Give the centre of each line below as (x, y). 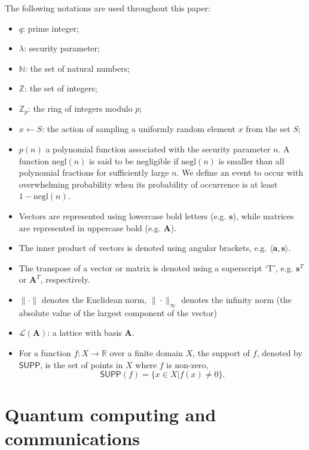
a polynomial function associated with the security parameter (158, 149)
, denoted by (279, 352)
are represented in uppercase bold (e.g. (90, 227)
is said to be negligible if (134, 160)
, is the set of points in (82, 364)
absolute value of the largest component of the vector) (118, 312)
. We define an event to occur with (240, 172)
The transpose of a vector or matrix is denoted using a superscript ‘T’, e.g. (156, 267)
